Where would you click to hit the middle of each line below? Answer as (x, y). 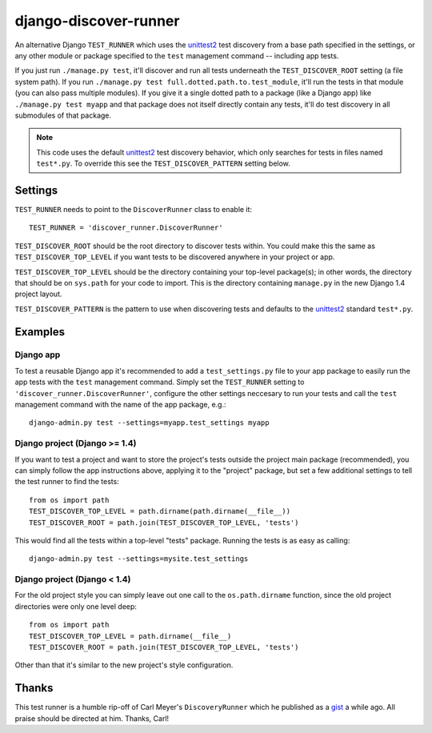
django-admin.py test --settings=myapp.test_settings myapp (149, 423)
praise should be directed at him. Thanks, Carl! (92, 718)
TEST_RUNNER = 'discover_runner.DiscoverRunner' (126, 228)
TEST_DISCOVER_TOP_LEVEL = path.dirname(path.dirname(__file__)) (160, 511)
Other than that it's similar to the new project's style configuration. (124, 665)
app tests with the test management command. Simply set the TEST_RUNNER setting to (160, 382)
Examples (40, 332)
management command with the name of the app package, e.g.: (120, 405)
